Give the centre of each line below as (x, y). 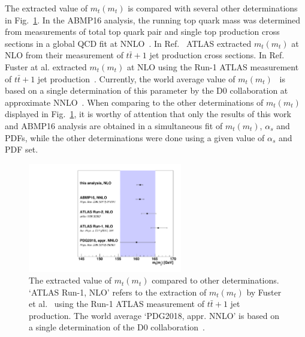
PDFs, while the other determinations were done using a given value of (135, 137)
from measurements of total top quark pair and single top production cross (142, 32)
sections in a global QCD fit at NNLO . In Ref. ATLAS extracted (128, 43)
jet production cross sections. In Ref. (217, 55)
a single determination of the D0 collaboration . (117, 327)
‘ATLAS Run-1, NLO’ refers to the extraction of (118, 292)
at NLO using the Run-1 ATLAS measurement (213, 66)
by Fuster (264, 292)
